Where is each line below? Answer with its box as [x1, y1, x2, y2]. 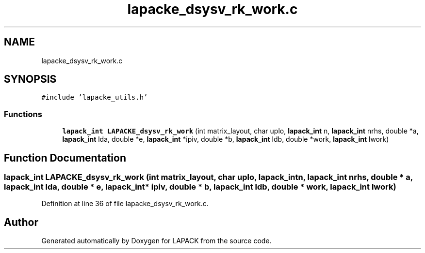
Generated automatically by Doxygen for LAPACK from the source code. [41, 237, 272, 245]
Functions [4, 109, 42, 119]
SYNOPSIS [4, 73, 57, 86]
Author [4, 216, 38, 228]
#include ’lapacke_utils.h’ [41, 93, 148, 102]
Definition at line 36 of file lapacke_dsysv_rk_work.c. [41, 199, 209, 208]
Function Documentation [4, 151, 126, 164]
